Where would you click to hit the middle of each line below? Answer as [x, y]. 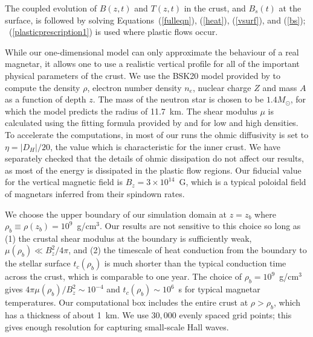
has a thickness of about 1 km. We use [77, 315]
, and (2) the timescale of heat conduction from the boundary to [188, 250]
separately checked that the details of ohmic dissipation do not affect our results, [154, 158]
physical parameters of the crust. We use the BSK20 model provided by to [143, 75]
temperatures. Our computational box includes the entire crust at [127, 302]
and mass [280, 87]
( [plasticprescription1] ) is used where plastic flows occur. [113, 32]
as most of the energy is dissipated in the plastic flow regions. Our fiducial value [153, 170]
